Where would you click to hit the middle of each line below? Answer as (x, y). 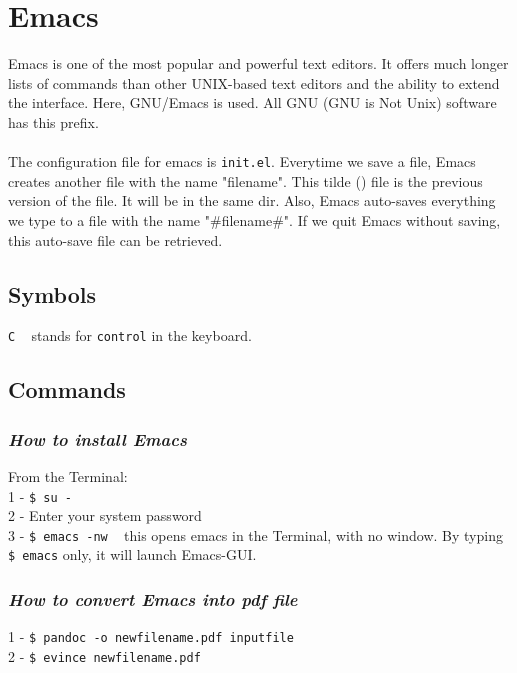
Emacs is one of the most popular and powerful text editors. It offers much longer (258, 63)
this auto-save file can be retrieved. (115, 239)
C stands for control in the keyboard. (130, 335)
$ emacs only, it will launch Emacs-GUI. (132, 554)
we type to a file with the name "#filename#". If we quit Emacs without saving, (254, 219)
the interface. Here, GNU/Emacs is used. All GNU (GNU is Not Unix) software (252, 102)
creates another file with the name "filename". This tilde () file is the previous (245, 180)
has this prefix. (53, 121)
